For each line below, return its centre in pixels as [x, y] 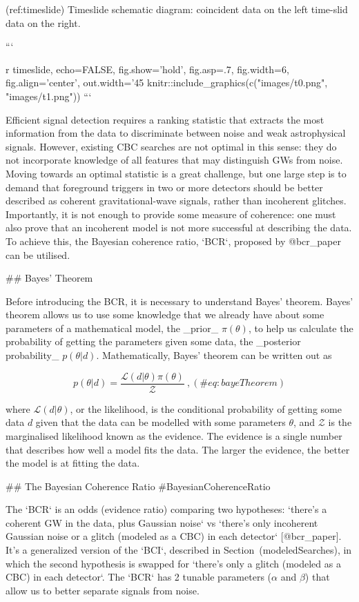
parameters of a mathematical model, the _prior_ [112, 328]
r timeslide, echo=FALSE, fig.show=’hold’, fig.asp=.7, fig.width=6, [147, 69]
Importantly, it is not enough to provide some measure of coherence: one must [171, 214]
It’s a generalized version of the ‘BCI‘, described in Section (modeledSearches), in [179, 550]
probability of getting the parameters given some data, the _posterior [153, 341]
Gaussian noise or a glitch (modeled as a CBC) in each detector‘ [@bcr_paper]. [174, 536]
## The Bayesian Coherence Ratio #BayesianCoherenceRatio [138, 486]
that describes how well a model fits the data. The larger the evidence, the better [178, 449]
